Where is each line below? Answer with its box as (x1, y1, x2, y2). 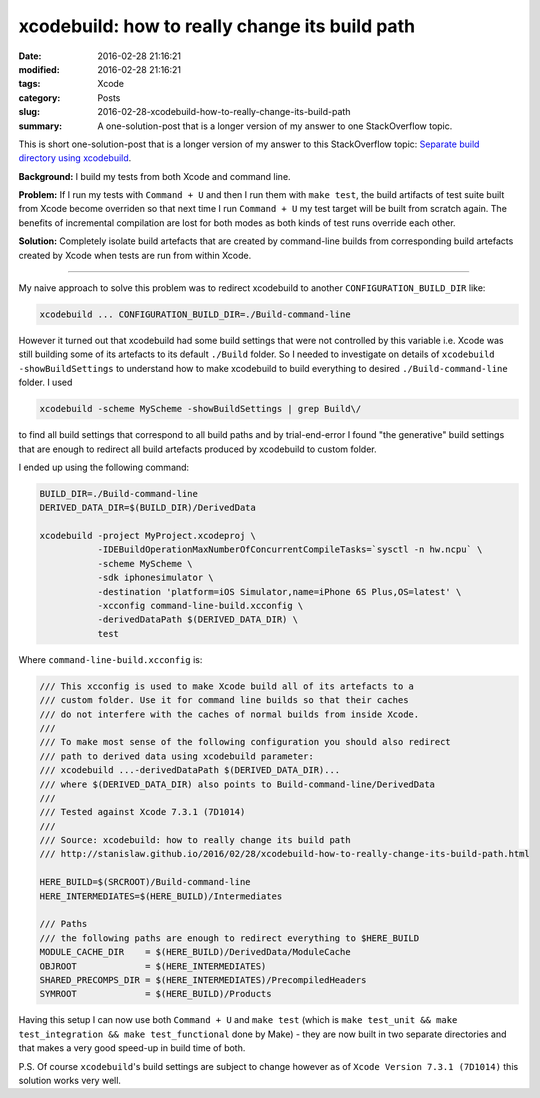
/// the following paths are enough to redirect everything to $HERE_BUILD (39, 932, 420, 944)
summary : (18, 120, 63, 132)
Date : (18, 50, 42, 62)
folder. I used (18, 376, 73, 389)
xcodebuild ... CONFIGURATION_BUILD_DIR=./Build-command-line (39, 309, 351, 320)
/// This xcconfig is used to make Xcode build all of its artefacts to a (39, 680, 415, 692)
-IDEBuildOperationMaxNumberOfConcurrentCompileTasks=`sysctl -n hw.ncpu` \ (97, 544, 483, 555)
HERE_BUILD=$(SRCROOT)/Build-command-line (39, 876, 251, 888)
